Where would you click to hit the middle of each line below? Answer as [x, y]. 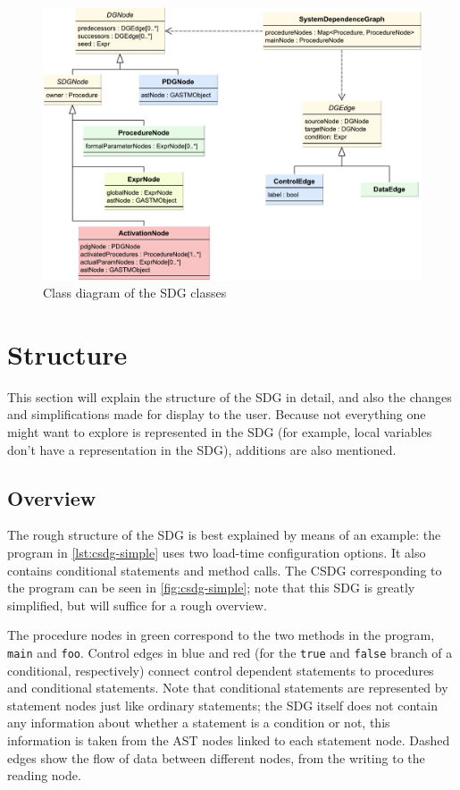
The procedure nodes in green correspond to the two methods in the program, [221, 635]
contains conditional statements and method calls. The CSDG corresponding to [225, 570]
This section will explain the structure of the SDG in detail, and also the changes [230, 396]
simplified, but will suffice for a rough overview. [137, 605]
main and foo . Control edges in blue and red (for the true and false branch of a [230, 653]
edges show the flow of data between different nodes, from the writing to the [216, 757]
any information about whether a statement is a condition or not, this [199, 723]
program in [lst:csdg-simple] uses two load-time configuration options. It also [217, 553]
